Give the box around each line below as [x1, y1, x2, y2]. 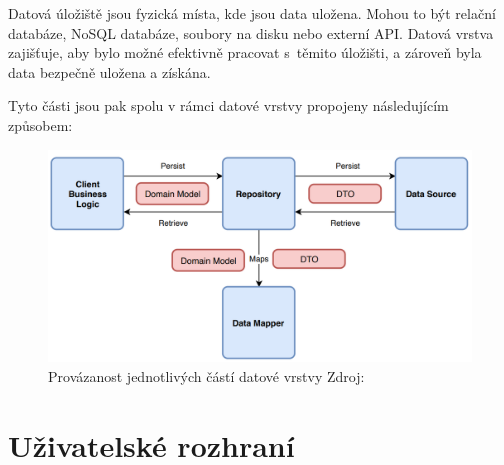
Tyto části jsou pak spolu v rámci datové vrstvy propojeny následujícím [8, 95, 449, 116]
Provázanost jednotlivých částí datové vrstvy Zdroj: [48, 365, 365, 386]
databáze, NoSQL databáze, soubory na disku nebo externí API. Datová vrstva [8, 22, 494, 43]
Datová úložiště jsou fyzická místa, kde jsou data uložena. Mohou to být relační [8, 3, 496, 23]
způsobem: [8, 114, 73, 135]
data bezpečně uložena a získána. [8, 61, 211, 82]
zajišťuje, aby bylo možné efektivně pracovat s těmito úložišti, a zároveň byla [8, 42, 482, 63]
